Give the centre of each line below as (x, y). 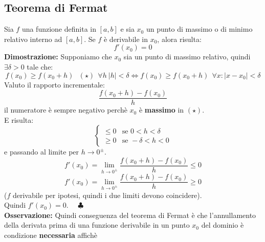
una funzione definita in (59, 29)
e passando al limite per (42, 152)
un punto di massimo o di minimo (199, 29)
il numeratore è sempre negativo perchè (66, 110)
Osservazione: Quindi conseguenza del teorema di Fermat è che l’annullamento (130, 215)
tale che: (40, 66)
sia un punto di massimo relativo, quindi (187, 57)
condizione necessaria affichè (51, 235)
